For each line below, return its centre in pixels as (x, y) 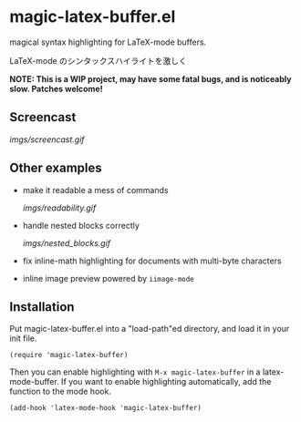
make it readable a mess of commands (95, 190)
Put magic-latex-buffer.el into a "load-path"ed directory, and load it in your (150, 329)
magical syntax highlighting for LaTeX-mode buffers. (108, 42)
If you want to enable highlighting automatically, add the (166, 382)
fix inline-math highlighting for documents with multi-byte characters (152, 261)
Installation (42, 307)
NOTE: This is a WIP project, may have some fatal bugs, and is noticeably (150, 78)
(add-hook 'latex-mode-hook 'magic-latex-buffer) (106, 408)
